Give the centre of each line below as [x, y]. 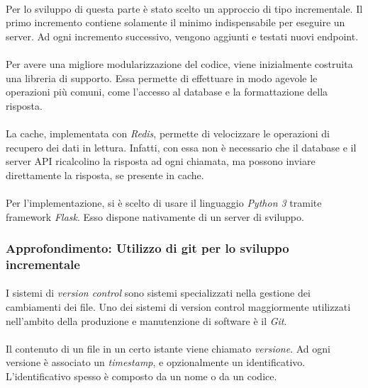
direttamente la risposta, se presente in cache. [105, 175]
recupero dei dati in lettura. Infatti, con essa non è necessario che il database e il [181, 147]
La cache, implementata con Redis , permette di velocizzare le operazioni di [168, 133]
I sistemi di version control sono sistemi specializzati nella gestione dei [158, 293]
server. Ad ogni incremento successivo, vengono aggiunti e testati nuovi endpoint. [182, 36]
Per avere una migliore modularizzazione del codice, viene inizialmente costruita [179, 63]
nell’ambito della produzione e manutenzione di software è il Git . [146, 320]
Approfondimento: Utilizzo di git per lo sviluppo [147, 248]
